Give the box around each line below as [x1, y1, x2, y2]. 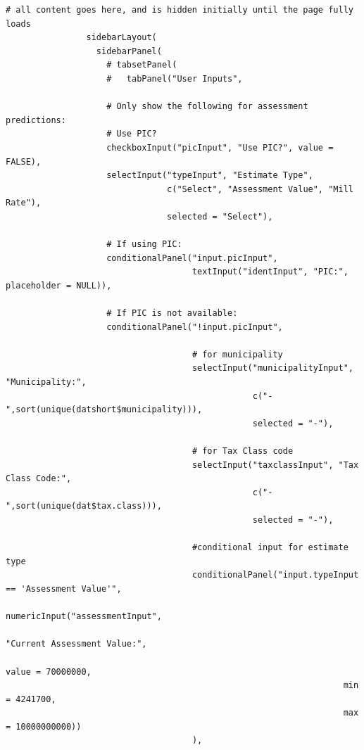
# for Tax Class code [192, 446, 294, 456]
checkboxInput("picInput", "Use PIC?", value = [106, 142, 334, 153]
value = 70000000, [6, 666, 92, 677]
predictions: [6, 115, 66, 125]
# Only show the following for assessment [106, 101, 308, 112]
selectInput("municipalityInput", [192, 363, 353, 374]
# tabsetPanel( [106, 60, 177, 70]
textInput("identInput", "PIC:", [192, 267, 349, 277]
